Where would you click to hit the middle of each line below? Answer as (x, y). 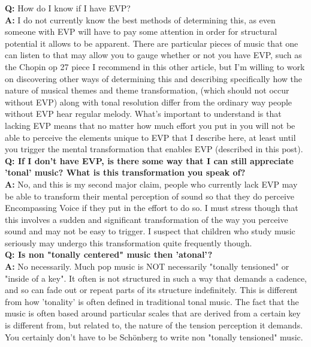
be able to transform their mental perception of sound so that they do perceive (150, 196)
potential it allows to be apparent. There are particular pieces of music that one (152, 43)
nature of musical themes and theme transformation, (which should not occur (147, 90)
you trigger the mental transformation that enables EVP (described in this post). (154, 149)
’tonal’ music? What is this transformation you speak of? (125, 172)
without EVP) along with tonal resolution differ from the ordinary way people (149, 102)
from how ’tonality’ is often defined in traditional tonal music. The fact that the (152, 301)
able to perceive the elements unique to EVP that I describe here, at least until (150, 137)
